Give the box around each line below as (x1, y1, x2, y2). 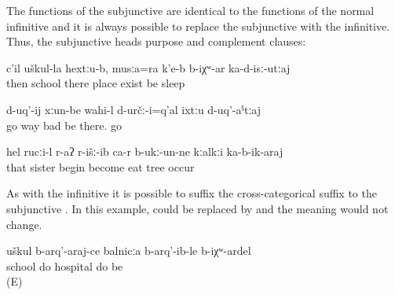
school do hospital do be (6, 257, 123, 274)
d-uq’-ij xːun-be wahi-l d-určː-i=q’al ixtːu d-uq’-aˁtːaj (6, 101, 262, 117)
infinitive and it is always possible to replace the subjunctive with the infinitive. (6, 17, 390, 34)
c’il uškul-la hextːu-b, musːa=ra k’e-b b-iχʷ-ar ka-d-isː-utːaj (6, 59, 291, 76)
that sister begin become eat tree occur (6, 158, 195, 175)
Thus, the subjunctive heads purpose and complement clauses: (6, 33, 306, 50)
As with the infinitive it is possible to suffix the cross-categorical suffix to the (6, 185, 377, 201)
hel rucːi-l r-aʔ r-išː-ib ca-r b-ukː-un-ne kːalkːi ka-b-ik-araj (6, 143, 283, 160)
